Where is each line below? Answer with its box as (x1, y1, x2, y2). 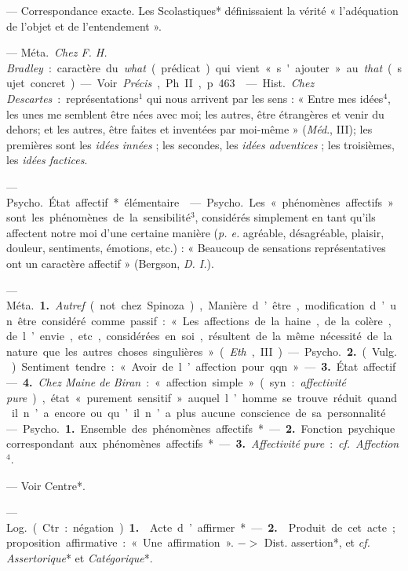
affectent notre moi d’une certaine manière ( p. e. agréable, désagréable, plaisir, (6, 224, 384, 240)
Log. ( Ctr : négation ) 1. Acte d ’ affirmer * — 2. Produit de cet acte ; (6, 518, 395, 535)
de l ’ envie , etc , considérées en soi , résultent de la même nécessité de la (6, 328, 392, 344)
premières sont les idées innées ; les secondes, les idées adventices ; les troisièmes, (6, 136, 395, 152)
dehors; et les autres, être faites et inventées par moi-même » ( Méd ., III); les (6, 121, 373, 137)
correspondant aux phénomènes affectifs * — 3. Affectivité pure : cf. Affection (6, 435, 399, 452)
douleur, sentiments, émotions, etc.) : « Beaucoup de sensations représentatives (6, 240, 386, 256)
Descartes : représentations (6, 90, 139, 106)
